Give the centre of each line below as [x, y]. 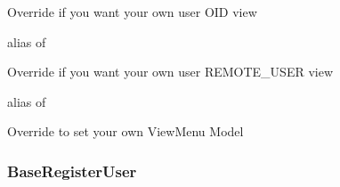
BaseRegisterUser [72, 171]
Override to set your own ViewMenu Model [125, 131]
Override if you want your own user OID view [132, 12]
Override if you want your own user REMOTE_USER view [170, 72]
